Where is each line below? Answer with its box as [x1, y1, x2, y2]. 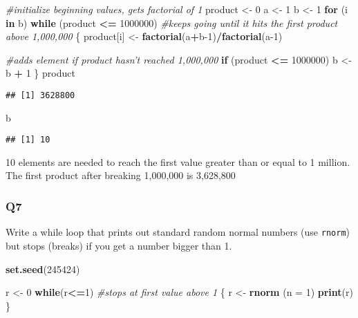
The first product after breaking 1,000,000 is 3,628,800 [6, 168, 236, 183]
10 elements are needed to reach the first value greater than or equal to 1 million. [6, 154, 350, 169]
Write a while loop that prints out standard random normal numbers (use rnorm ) [6, 225, 350, 239]
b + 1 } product [6, 66, 75, 80]
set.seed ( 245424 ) [6, 261, 80, 276]
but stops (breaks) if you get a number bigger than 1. [6, 238, 232, 252]
